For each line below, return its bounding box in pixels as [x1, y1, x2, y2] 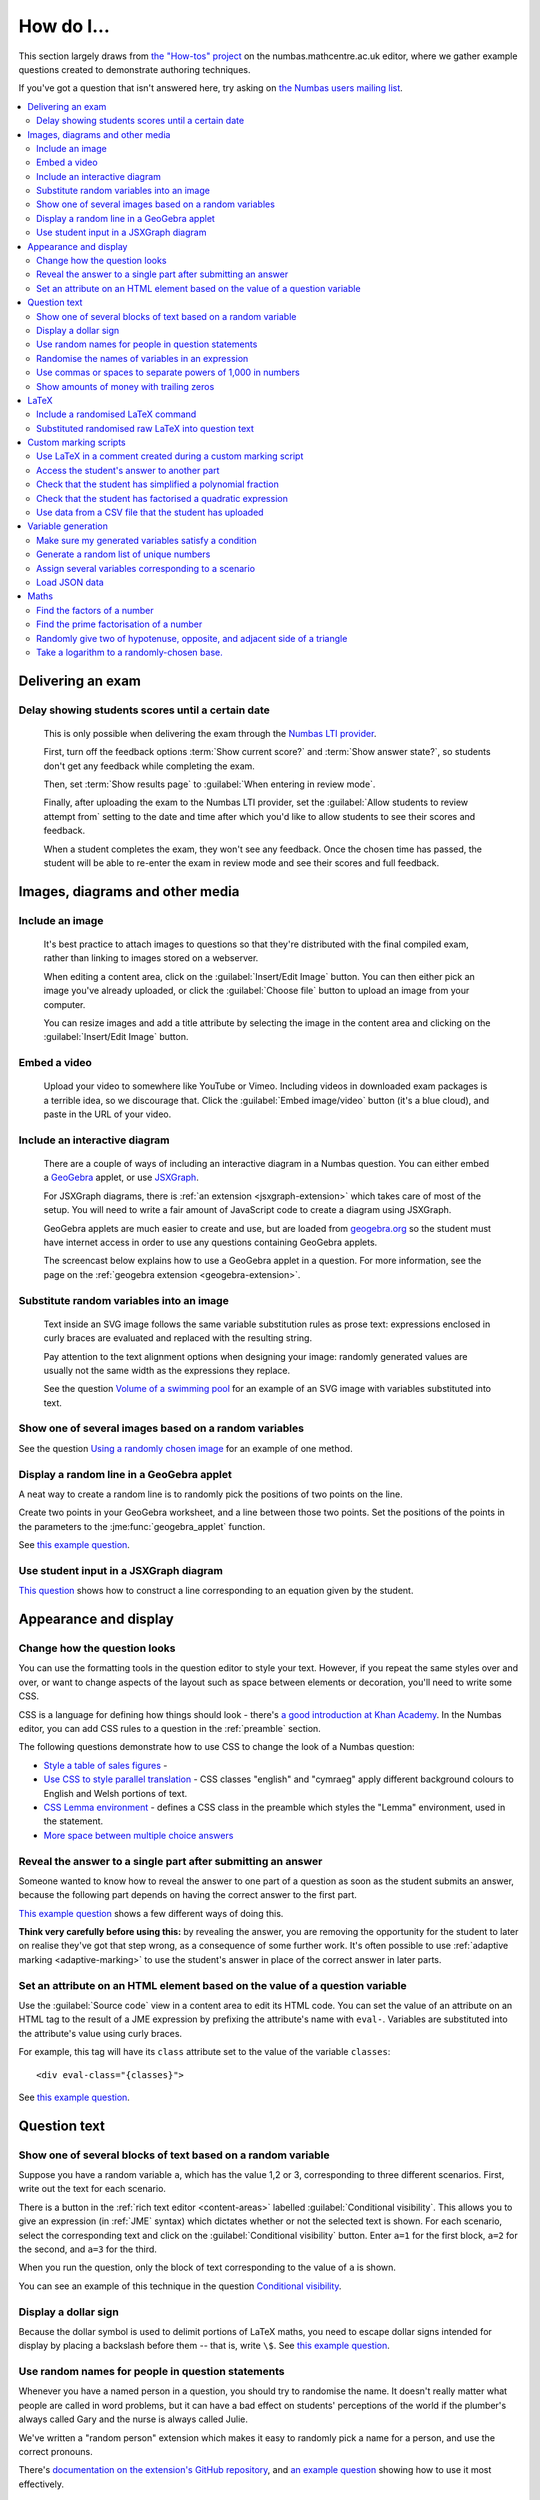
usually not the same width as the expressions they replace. [43, 1364, 290, 1376]
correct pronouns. [18, 2446, 94, 2458]
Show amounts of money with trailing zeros [36, 380, 215, 392]
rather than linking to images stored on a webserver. [43, 952, 259, 964]
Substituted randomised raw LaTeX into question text [36, 422, 254, 434]
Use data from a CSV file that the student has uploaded [36, 506, 264, 519]
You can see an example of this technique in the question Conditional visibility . [18, 2280, 342, 2292]
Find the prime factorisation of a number [36, 618, 203, 630]
